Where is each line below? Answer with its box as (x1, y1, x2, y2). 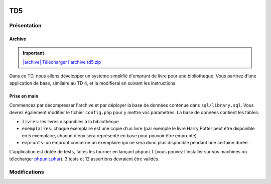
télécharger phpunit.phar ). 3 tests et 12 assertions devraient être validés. (9, 156, 160, 162)
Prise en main (9, 93, 39, 99)
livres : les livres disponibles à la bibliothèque (22, 118, 119, 124)
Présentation (9, 22, 42, 29)
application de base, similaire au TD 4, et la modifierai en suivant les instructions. (9, 80, 177, 86)
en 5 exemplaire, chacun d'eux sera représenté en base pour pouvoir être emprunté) (22, 132, 197, 138)
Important (23, 50, 45, 56)
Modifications (9, 168, 45, 175)
